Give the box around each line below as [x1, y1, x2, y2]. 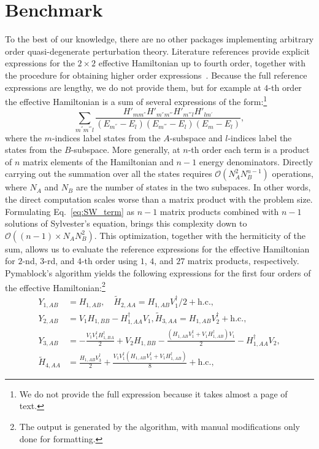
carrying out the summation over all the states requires [5, 167, 212, 180]
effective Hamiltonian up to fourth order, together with [98, 57, 306, 69]
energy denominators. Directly [199, 155, 313, 168]
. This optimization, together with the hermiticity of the [94, 228, 306, 241]
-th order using [81, 254, 138, 267]
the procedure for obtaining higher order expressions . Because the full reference [5, 68, 307, 81]
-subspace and [169, 131, 223, 144]
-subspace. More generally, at [71, 143, 180, 156]
